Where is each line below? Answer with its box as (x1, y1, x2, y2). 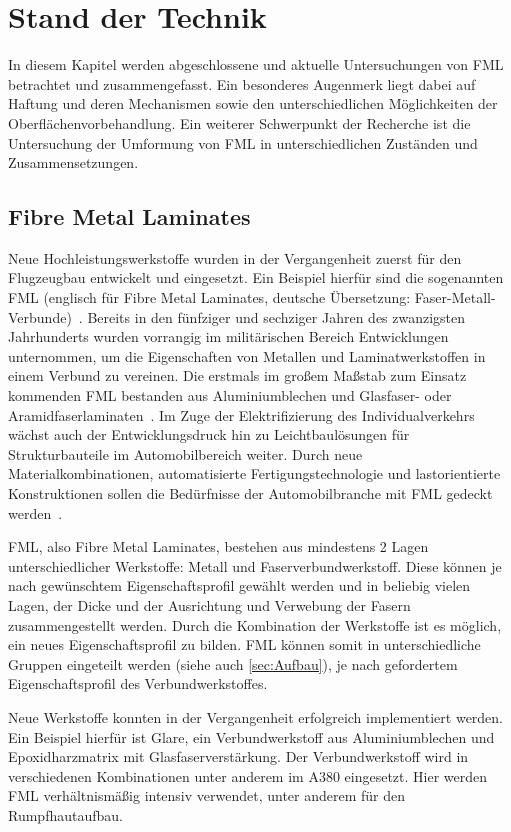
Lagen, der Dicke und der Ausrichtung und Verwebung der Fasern (8, 594, 411, 615)
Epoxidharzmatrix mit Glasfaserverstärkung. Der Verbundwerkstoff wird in (8, 746, 469, 767)
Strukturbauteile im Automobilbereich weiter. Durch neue (8, 443, 363, 464)
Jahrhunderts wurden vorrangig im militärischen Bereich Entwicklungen (8, 326, 449, 347)
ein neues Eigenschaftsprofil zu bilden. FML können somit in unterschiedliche (8, 634, 481, 655)
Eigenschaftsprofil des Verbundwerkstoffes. (8, 673, 268, 694)
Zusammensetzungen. (8, 152, 139, 173)
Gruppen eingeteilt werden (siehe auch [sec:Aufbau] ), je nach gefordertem (8, 653, 458, 674)
